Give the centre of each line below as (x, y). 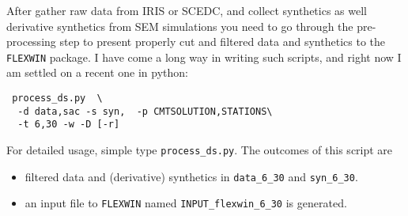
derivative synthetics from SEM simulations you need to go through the (180, 26)
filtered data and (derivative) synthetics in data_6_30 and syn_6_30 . (191, 176)
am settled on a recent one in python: (97, 72)
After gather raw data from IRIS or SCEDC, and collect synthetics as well (187, 10)
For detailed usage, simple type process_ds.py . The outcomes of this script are (200, 150)
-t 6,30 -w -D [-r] (69, 125)
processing (31, 42)
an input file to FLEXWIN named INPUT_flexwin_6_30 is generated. (186, 203)
